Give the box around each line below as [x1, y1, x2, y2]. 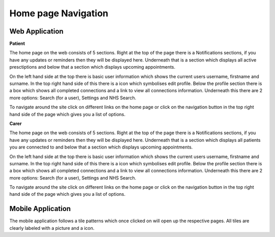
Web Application [9, 27, 64, 36]
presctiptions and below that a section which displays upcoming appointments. [9, 64, 176, 70]
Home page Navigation [9, 8, 109, 19]
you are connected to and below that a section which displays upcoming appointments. [9, 144, 193, 150]
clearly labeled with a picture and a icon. [9, 225, 95, 231]
